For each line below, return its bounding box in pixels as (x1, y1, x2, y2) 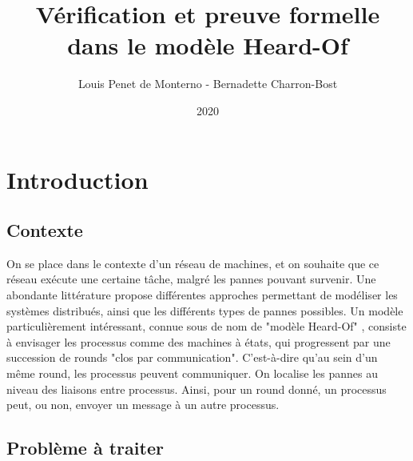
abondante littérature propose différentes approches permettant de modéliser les (6, 287, 398, 303)
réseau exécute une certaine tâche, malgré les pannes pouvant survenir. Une (6, 271, 376, 287)
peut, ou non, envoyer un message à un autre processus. (6, 396, 280, 413)
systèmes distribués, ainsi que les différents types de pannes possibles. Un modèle (6, 302, 403, 319)
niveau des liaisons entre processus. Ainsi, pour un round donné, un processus (6, 380, 387, 397)
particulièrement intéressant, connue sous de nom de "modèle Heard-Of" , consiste (6, 318, 407, 335)
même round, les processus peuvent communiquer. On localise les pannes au (6, 365, 378, 382)
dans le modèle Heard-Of (67, 29, 348, 62)
